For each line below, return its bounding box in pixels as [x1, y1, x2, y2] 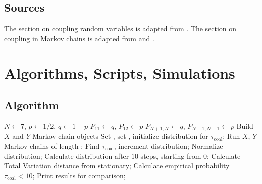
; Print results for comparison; [32, 170, 126, 180]
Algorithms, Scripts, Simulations [4, 62, 235, 83]
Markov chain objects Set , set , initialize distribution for [32, 131, 208, 141]
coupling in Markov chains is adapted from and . [4, 33, 154, 43]
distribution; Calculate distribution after [4, 150, 129, 161]
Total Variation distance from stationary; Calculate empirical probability [4, 160, 230, 171]
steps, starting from [140, 150, 201, 161]
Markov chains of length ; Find [4, 141, 100, 151]
